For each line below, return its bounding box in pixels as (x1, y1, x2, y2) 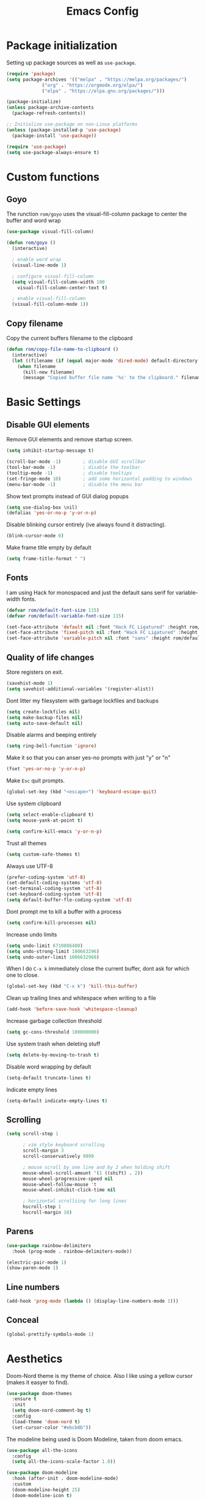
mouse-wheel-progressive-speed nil (22, 1176, 113, 1182)
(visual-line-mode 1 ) (12, 262, 67, 268)
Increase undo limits (6, 930, 57, 938)
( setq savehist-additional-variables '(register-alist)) (6, 686, 154, 692)
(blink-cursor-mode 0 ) (6, 533, 64, 539)
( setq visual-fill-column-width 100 (12, 279, 105, 285)
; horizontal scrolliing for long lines (22, 1198, 127, 1204)
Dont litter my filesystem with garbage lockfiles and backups (6, 697, 159, 704)
